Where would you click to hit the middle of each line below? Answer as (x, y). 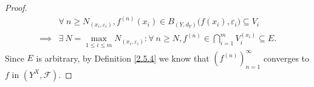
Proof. (16, 7)
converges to (286, 58)
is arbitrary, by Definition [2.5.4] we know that (123, 58)
